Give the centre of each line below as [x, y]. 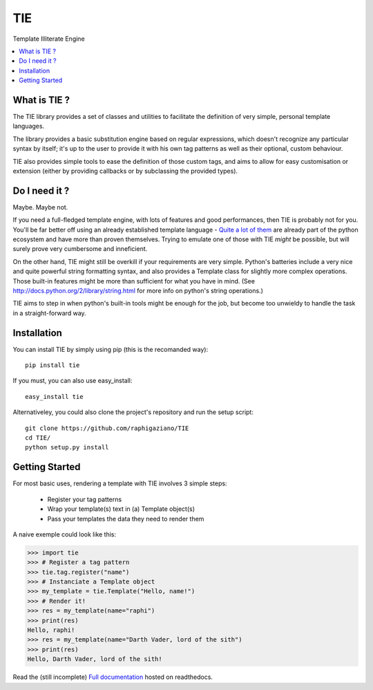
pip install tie [52, 365]
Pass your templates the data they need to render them [126, 519]
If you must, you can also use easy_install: [73, 381]
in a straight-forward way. [49, 313]
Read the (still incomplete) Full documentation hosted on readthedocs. [113, 677]
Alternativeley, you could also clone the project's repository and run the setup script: [133, 412]
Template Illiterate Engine [49, 39]
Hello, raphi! [51, 630]
